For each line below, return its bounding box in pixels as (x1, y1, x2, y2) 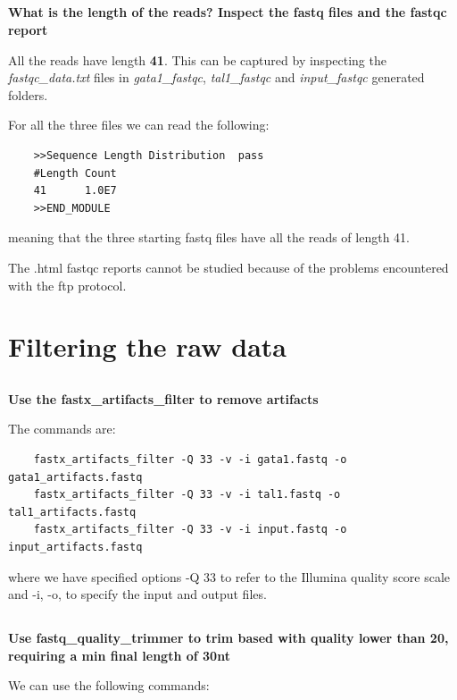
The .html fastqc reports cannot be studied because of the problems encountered (8, 257, 449, 276)
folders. (8, 85, 48, 104)
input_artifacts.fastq (8, 541, 143, 554)
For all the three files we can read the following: (8, 115, 270, 134)
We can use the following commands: (8, 676, 210, 695)
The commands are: (8, 419, 116, 438)
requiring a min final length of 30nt (8, 645, 230, 664)
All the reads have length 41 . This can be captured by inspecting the (8, 50, 386, 69)
